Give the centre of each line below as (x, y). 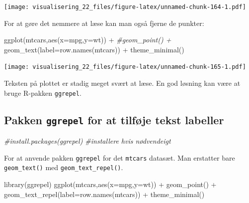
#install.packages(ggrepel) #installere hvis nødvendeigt (87, 141)
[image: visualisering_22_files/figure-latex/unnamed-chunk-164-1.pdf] (125, 7)
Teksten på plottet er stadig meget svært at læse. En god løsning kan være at (122, 83)
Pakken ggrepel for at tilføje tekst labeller (114, 119)
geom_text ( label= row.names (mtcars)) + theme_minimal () (94, 49)
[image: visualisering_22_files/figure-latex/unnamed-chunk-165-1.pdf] (125, 67)
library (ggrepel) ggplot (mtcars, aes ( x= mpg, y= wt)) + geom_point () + (110, 184)
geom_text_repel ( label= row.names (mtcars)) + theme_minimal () (104, 194)
